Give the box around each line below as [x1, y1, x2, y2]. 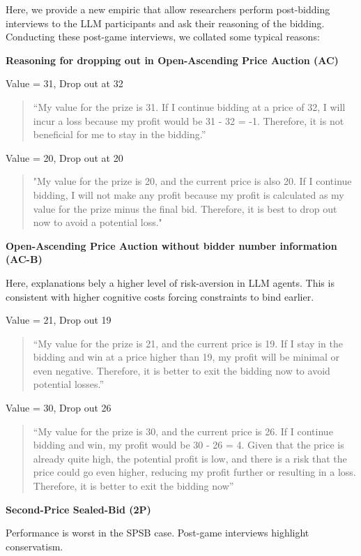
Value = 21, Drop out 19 [6, 313, 112, 327]
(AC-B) [6, 252, 43, 266]
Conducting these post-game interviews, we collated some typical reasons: [6, 29, 320, 44]
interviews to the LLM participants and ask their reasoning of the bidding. [6, 15, 325, 30]
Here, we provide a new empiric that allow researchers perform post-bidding [6, 2, 330, 16]
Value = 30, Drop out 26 [6, 400, 112, 415]
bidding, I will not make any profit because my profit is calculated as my [33, 187, 344, 202]
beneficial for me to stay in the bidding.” [33, 127, 206, 142]
